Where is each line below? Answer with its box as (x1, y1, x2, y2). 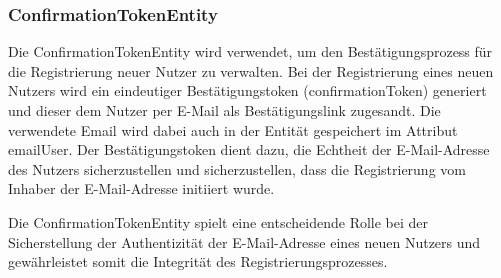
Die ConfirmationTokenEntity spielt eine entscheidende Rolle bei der (8, 211, 429, 232)
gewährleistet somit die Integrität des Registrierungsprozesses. (8, 251, 388, 272)
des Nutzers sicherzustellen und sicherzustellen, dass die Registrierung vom (8, 158, 466, 179)
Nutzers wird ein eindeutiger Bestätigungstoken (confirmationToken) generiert (8, 80, 487, 101)
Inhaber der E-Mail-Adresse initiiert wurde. (8, 178, 275, 199)
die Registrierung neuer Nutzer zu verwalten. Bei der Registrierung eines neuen (8, 60, 494, 81)
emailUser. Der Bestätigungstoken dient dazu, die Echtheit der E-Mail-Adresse (8, 139, 490, 160)
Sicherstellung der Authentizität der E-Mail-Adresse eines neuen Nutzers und (8, 231, 481, 252)
